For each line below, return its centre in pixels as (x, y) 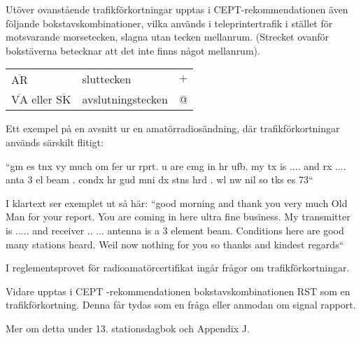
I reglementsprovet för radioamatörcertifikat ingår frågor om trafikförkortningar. (178, 268)
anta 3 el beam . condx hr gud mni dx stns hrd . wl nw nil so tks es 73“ (160, 179)
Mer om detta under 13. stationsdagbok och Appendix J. (128, 328)
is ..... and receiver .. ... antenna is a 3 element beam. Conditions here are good (175, 230)
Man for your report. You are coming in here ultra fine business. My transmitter (178, 217)
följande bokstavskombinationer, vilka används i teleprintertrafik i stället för (169, 23)
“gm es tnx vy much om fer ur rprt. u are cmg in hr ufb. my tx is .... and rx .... (176, 165)
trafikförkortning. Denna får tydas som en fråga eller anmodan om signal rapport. (181, 305)
